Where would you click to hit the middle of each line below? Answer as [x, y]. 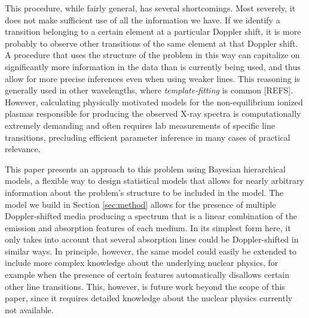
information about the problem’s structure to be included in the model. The [144, 192]
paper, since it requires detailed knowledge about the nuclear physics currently [149, 298]
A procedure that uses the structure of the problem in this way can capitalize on [152, 55]
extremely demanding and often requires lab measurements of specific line [140, 125]
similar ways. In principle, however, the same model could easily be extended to [151, 251]
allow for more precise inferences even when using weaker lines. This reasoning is [152, 78]
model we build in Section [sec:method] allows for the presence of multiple [140, 204]
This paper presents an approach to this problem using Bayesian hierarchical [145, 169]
